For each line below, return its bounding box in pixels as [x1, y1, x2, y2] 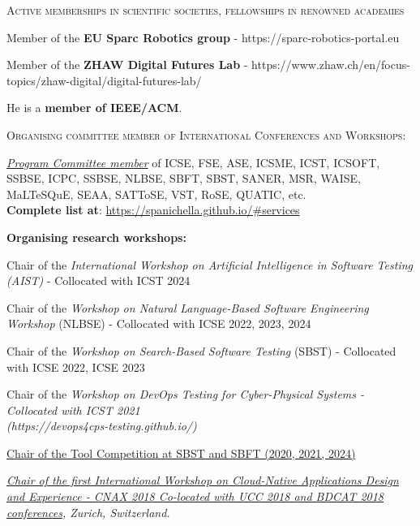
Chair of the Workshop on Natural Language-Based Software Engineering [6, 299, 369, 316]
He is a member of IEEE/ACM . [6, 99, 182, 116]
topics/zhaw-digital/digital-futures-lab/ [6, 71, 202, 88]
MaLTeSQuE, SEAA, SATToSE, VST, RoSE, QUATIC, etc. [6, 185, 306, 202]
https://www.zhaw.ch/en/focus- [251, 56, 410, 73]
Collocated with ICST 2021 [6, 401, 140, 418]
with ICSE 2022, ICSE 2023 [6, 358, 145, 375]
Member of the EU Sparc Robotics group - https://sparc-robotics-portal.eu [6, 28, 400, 45]
